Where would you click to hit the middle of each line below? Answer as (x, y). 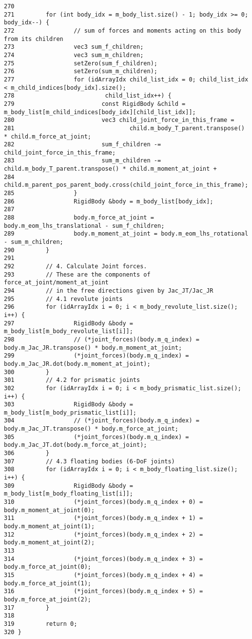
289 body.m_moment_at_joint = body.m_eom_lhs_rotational (126, 234)
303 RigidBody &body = (68, 405)
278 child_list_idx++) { (88, 96)
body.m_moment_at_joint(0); (49, 510)
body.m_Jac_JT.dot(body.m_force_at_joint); (76, 445)
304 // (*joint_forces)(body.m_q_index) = (102, 421)
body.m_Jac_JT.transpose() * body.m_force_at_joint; (91, 429)
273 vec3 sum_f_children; (74, 47)
